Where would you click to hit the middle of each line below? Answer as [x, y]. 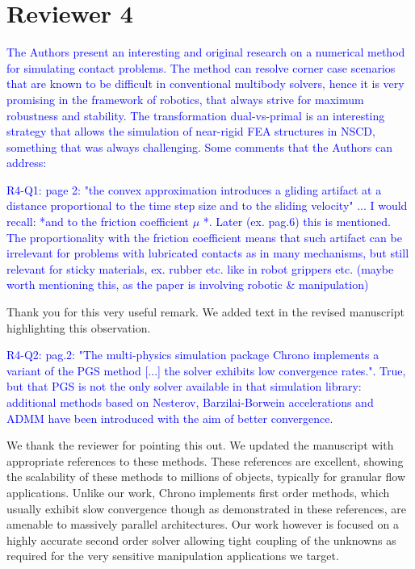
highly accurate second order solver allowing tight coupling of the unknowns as [201, 540]
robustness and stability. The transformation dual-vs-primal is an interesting [196, 115]
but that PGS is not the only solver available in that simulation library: [184, 386]
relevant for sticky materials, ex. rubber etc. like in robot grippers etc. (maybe [200, 268]
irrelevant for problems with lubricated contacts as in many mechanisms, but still [208, 253]
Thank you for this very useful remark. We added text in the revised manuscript [205, 312]
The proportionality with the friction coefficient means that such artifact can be [204, 237]
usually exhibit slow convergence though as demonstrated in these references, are [206, 508]
